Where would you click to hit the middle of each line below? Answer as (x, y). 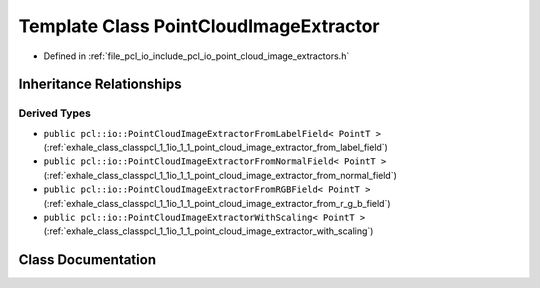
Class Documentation (87, 260)
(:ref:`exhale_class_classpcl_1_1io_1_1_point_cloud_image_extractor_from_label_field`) (216, 147)
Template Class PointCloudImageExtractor (199, 26)
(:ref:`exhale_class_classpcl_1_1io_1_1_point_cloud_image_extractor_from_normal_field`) (220, 175)
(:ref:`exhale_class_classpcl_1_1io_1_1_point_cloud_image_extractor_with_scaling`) (208, 231)
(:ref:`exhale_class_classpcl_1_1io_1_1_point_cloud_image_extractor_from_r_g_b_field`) (217, 203)
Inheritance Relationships (100, 84)
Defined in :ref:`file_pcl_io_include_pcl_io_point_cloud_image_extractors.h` (196, 56)
